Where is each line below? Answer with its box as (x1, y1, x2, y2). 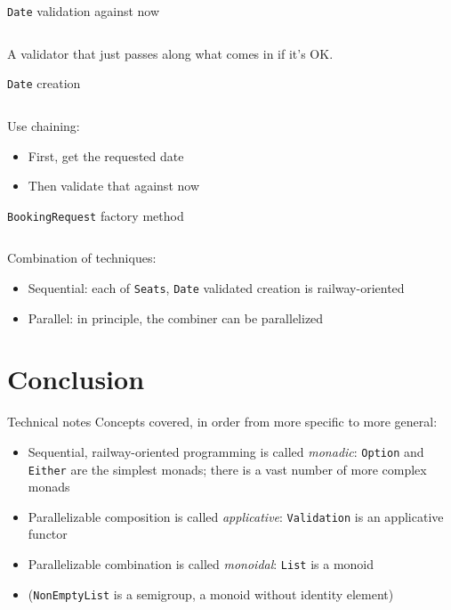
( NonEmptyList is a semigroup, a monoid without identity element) (28, 584, 394, 603)
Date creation (7, 74, 81, 93)
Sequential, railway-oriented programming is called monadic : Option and (28, 442, 424, 460)
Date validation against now (7, 2, 160, 20)
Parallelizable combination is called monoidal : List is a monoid (28, 555, 374, 573)
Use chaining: (7, 116, 80, 134)
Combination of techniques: (7, 248, 157, 267)
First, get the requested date (28, 146, 184, 165)
